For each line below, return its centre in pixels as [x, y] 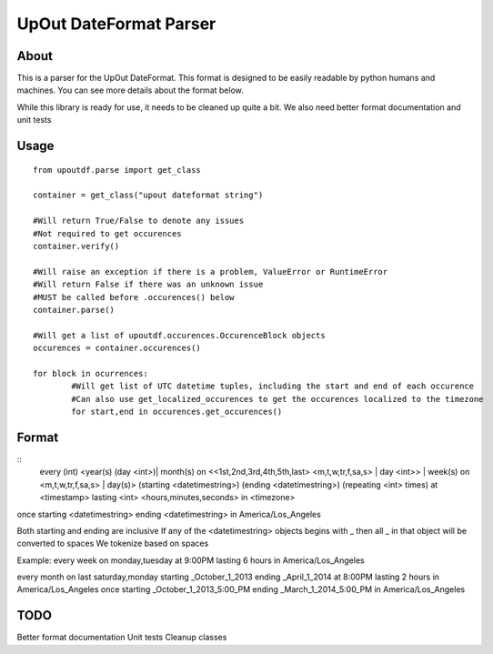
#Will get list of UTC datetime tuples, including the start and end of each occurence [273, 386]
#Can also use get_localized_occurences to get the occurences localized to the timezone [277, 399]
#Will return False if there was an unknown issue [148, 285]
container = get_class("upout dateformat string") [148, 195]
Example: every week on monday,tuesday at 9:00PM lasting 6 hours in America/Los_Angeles [191, 560]
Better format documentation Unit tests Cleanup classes [122, 638]
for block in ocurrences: [91, 373]
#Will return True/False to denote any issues [139, 221]
